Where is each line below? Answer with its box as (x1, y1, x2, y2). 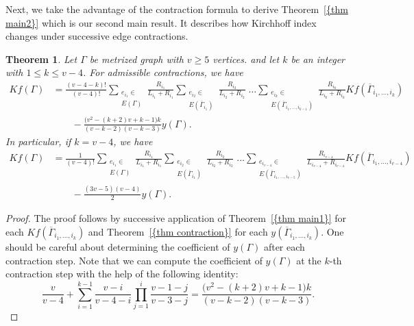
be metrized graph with (89, 51, 184, 66)
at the (296, 253, 321, 267)
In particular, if (5, 134, 71, 148)
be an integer (291, 51, 345, 66)
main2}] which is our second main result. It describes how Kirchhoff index (5, 15, 317, 29)
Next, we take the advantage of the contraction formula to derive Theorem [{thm (5, 2, 348, 16)
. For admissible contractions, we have (82, 65, 243, 79)
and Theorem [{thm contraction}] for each (88, 224, 268, 238)
